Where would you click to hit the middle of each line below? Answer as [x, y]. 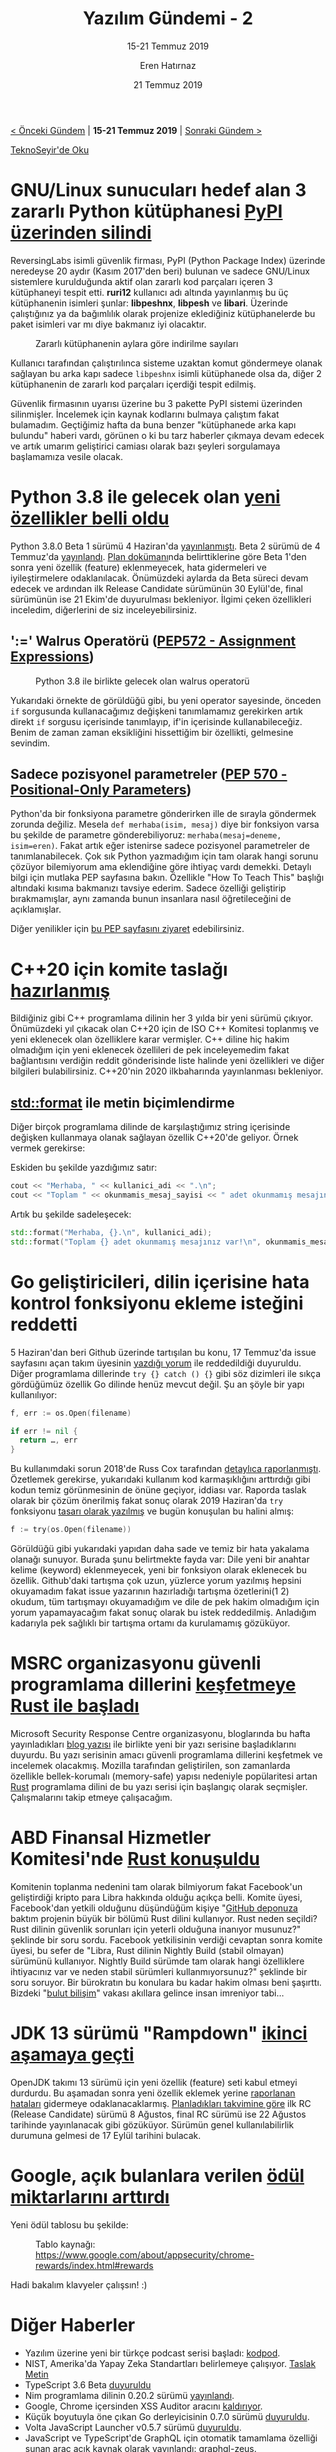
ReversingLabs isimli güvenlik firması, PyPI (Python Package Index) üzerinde [168, 260]
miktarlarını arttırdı [90, 2197]
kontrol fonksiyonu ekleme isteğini [157, 1303]
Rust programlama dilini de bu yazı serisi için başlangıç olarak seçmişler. [159, 1786]
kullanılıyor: [34, 1394]
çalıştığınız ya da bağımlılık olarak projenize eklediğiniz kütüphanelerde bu [163, 313]
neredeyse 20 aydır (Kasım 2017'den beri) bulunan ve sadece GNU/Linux [160, 271]
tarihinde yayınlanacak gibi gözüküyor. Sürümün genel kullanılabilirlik [152, 2124]
